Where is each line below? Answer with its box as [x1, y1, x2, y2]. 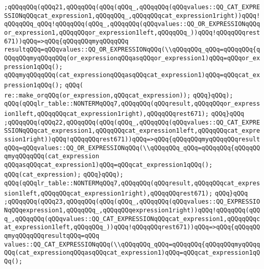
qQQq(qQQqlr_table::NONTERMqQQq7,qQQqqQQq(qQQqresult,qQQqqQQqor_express [4, 100, 260, 108]
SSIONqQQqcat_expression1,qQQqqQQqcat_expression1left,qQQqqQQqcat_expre [4, 127, 260, 135]
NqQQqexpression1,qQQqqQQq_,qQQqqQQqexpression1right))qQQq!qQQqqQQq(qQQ [4, 207, 260, 214]
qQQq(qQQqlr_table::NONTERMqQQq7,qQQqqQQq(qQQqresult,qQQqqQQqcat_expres [4, 180, 260, 187]
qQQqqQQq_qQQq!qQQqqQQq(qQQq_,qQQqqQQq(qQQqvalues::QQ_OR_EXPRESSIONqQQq [4, 20, 260, 28]
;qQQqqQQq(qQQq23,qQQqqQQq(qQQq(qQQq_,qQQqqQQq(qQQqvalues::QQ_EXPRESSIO [4, 198, 260, 206]
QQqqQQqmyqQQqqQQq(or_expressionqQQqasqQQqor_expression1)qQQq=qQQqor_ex [4, 54, 260, 62]
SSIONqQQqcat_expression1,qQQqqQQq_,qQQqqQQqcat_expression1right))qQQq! [4, 12, 260, 19]
